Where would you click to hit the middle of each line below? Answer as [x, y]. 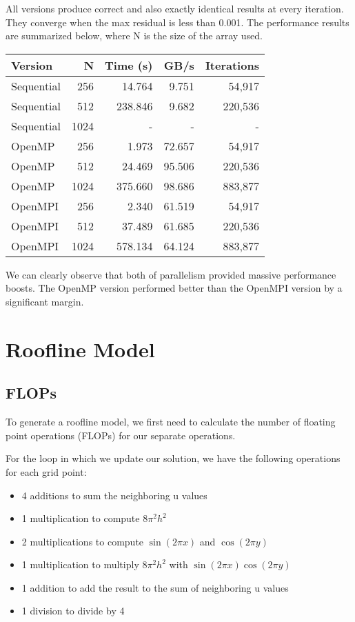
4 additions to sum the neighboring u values [114, 495]
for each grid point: [46, 471]
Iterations [232, 65]
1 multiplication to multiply [80, 564]
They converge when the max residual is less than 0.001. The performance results [177, 22]
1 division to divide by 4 [73, 611]
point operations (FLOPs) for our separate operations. [121, 435]
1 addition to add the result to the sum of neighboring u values [155, 587]
